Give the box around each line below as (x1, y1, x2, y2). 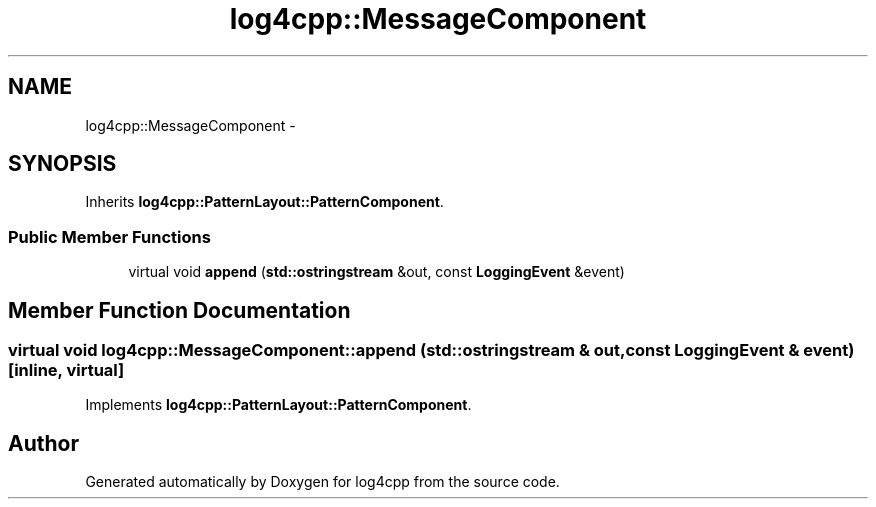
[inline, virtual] (8, 360, 125, 381)
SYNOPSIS (8, 151, 117, 177)
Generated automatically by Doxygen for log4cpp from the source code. (85, 473, 560, 491)
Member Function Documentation (8, 297, 351, 323)
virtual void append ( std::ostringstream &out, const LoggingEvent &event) (128, 263, 625, 281)
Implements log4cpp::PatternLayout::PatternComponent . (85, 396, 472, 414)
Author (8, 430, 79, 456)
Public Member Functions (8, 226, 211, 247)
